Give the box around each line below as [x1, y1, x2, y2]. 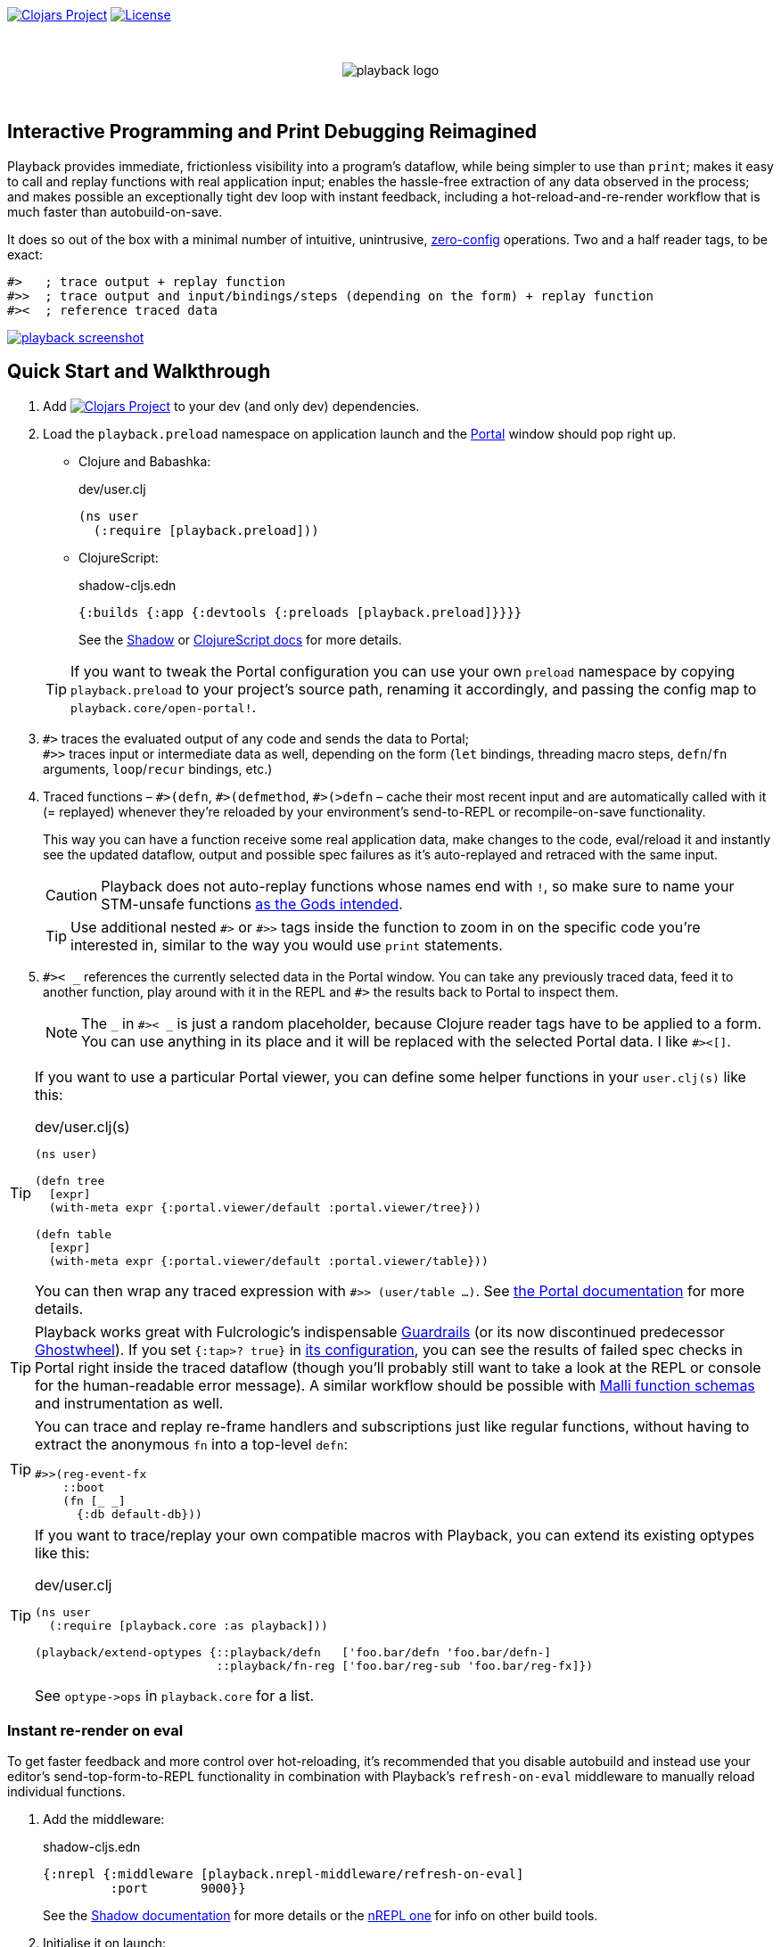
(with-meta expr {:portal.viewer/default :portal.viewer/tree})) [48, 1200, 481, 1214]
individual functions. [7, 1784, 126, 1800]
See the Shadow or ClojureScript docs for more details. [78, 631, 402, 647]
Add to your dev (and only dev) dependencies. [43, 398, 420, 414]
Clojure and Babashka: [78, 453, 211, 469]
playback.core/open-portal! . [70, 697, 257, 716]
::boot [62, 1480, 105, 1494]
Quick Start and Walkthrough [7, 360, 271, 383]
